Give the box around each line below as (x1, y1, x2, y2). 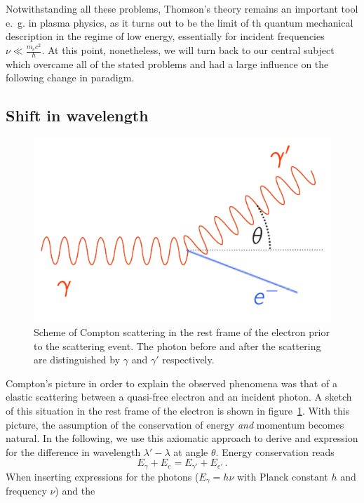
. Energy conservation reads (215, 444, 335, 459)
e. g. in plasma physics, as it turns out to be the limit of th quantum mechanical (6, 15, 353, 29)
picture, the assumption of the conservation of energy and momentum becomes (6, 417, 344, 431)
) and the (55, 483, 95, 498)
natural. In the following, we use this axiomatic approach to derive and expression (6, 431, 358, 445)
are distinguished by (34, 352, 121, 367)
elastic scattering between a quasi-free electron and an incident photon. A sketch (6, 389, 352, 404)
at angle (173, 444, 208, 459)
